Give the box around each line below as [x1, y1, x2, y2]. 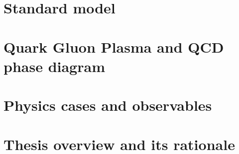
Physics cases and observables [3, 95, 212, 115]
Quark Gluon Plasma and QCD [3, 36, 224, 57]
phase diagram [3, 56, 105, 76]
